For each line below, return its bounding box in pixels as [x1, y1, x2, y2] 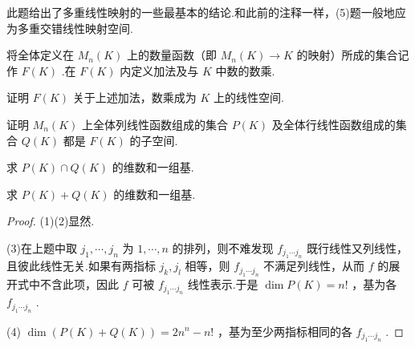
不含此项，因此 [39, 275, 119, 292]
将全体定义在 [6, 47, 74, 63]
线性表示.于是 [187, 275, 258, 292]
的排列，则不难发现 [172, 239, 274, 256]
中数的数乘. [215, 62, 275, 79]
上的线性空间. [213, 89, 284, 106]
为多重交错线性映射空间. [6, 19, 133, 36]
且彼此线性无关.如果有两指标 [6, 257, 156, 274]
